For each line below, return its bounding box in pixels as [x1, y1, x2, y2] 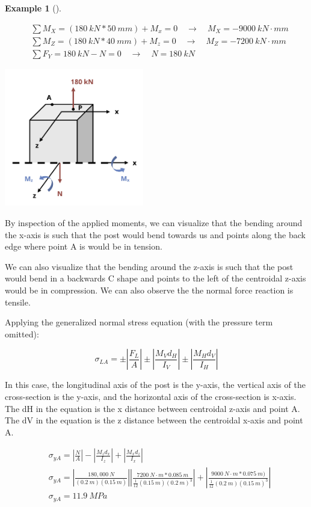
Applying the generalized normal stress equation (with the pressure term [5, 316, 273, 328]
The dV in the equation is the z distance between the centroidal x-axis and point [5, 414, 303, 426]
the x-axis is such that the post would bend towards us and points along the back [5, 228, 306, 241]
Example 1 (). [5, 2, 61, 14]
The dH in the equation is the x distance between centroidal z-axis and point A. [5, 402, 300, 414]
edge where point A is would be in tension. [5, 240, 162, 253]
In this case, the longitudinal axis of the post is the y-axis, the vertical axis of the [5, 378, 306, 391]
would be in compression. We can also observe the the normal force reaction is [5, 283, 294, 296]
